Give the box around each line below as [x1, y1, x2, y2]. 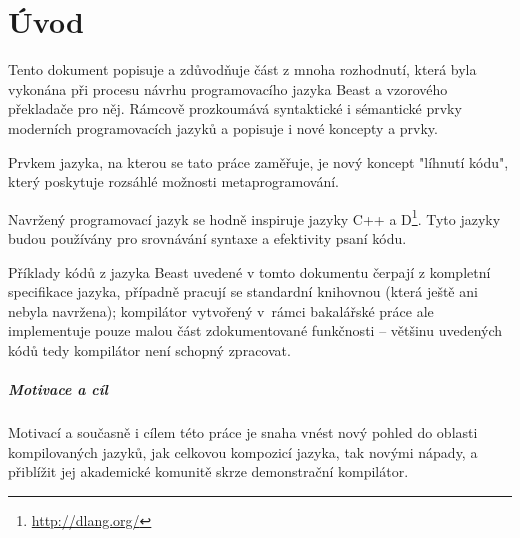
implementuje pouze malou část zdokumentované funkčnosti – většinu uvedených [8, 320, 503, 341]
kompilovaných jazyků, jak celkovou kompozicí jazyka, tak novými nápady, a [8, 441, 478, 462]
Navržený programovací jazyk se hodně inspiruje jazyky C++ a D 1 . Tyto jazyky [8, 205, 501, 229]
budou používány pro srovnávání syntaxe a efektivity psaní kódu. [8, 227, 407, 248]
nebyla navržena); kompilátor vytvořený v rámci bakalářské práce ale [8, 300, 434, 321]
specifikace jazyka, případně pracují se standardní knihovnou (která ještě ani [8, 281, 478, 302]
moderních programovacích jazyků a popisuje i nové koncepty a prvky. [8, 117, 438, 138]
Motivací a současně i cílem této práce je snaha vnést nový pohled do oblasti [8, 422, 478, 443]
